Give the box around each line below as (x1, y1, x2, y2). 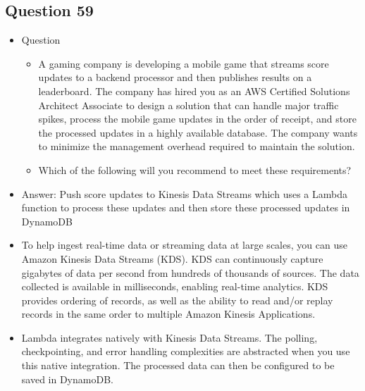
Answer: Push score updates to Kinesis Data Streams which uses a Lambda (21, 186, 347, 201)
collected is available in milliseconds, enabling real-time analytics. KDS (21, 279, 328, 294)
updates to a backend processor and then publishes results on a (38, 70, 312, 85)
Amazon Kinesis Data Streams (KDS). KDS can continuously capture (21, 251, 323, 266)
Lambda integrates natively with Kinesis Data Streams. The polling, (21, 330, 318, 345)
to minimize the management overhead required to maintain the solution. (38, 139, 355, 154)
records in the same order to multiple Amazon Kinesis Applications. (21, 306, 316, 321)
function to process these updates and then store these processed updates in (21, 200, 350, 215)
